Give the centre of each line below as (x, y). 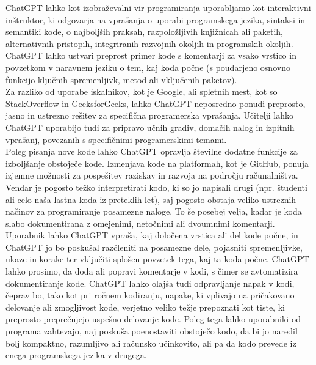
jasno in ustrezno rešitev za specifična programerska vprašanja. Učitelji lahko (150, 115)
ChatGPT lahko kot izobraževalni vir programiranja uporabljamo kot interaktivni (158, 7)
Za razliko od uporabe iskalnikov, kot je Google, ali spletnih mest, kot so (142, 91)
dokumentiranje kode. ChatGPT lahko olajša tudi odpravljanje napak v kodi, (150, 283)
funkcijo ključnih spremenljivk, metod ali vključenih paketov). (121, 79)
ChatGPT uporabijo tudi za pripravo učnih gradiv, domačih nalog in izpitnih (150, 127)
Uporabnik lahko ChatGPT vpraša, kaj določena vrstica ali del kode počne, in (152, 235)
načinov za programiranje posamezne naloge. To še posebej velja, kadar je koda (154, 211)
